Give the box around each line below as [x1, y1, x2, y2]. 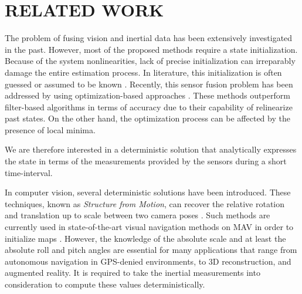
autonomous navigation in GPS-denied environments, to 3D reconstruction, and [5, 255, 291, 267]
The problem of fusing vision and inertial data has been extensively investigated [5, 32, 293, 44]
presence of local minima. [5, 123, 96, 136]
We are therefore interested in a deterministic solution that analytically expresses [5, 143, 297, 156]
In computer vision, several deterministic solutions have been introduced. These [5, 186, 291, 198]
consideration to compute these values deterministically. [5, 278, 205, 290]
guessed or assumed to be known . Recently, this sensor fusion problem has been [5, 77, 293, 90]
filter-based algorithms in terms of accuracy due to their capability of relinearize [5, 100, 293, 113]
